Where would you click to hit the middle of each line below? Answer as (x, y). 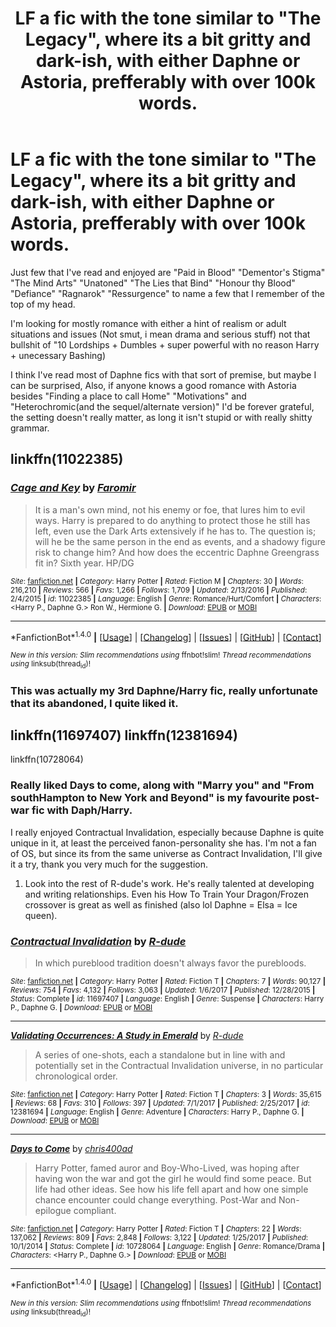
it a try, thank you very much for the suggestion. (109, 864)
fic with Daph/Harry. (82, 810)
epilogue (53, 1210)
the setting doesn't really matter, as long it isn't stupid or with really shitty (161, 417)
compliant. (95, 1210)
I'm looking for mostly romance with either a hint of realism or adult (148, 323)
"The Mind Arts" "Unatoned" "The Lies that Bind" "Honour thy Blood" (153, 283)
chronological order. (76, 1076)
